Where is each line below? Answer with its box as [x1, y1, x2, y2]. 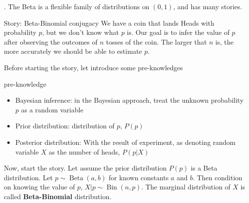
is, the [215, 36, 234, 47]
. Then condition [193, 172, 243, 182]
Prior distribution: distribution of [15, 121, 115, 131]
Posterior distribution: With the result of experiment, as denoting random [15, 137, 236, 147]
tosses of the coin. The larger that [106, 36, 207, 47]
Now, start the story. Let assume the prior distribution [4, 163, 167, 173]
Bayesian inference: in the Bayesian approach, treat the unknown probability [15, 95, 244, 105]
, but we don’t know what [42, 27, 119, 37]
